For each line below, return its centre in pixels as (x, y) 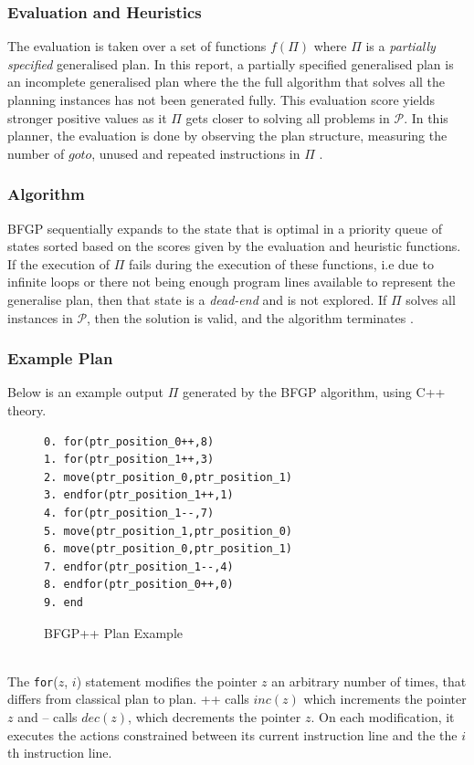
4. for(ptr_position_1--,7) (129, 513)
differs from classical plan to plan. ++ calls (128, 699)
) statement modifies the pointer (167, 681)
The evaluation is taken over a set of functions (137, 46)
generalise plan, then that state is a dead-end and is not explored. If (197, 299)
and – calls (47, 716)
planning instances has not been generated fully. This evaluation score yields (221, 100)
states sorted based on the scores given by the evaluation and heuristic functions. (234, 246)
